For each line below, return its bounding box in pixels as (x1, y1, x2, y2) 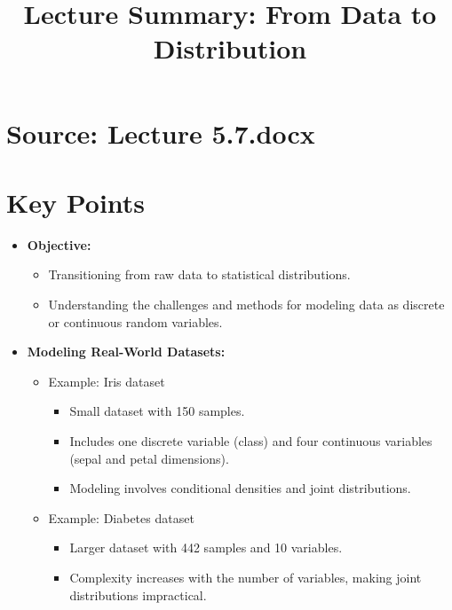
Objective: (27, 235, 91, 254)
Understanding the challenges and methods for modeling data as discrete (48, 295, 445, 314)
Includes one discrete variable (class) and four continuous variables (69, 432, 432, 450)
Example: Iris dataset (48, 371, 165, 390)
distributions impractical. (69, 585, 207, 604)
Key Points (6, 184, 146, 220)
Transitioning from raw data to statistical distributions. (48, 265, 351, 284)
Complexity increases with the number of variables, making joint (69, 568, 422, 586)
